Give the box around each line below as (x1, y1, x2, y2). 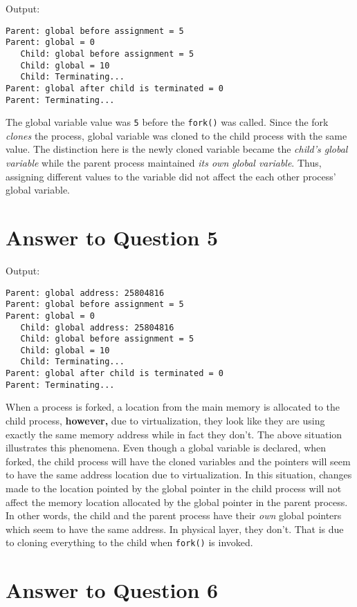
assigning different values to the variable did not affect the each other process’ (6, 169, 336, 183)
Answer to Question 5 (6, 223, 219, 251)
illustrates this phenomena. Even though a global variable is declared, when (6, 440, 327, 455)
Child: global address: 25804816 (20, 322, 174, 333)
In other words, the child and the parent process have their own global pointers (6, 508, 342, 523)
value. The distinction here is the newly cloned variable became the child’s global (6, 142, 348, 156)
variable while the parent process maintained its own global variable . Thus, (6, 156, 322, 170)
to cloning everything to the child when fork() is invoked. (6, 535, 253, 550)
